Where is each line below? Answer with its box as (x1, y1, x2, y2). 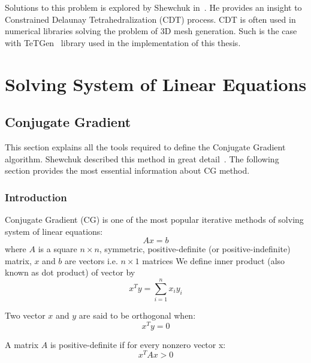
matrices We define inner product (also (142, 254, 285, 267)
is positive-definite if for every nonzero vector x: (50, 338, 226, 350)
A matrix (5, 338, 39, 350)
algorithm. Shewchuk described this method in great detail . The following (5, 152, 279, 165)
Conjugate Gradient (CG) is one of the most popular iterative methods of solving (5, 213, 304, 225)
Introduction (5, 189, 67, 204)
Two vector (5, 309, 46, 322)
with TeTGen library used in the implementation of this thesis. (5, 36, 241, 49)
